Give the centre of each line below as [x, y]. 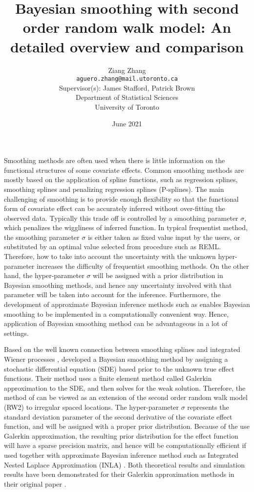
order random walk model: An [127, 27]
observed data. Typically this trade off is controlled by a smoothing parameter [121, 218]
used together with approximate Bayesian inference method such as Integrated [121, 455]
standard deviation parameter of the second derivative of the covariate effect [118, 416]
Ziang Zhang [127, 70]
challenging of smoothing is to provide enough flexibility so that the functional [121, 199]
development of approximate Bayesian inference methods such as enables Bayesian [127, 304]
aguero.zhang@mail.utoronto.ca [127, 79]
